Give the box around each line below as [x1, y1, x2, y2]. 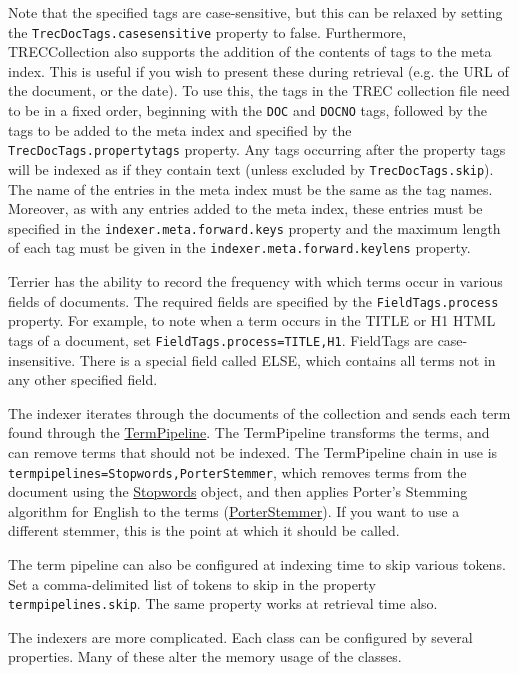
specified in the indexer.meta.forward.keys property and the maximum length [8, 217, 501, 238]
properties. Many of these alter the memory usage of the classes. [8, 646, 402, 667]
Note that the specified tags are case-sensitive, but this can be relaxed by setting [8, 2, 503, 22]
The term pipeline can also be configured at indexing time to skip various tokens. [8, 554, 506, 574]
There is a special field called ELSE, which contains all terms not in [79, 349, 496, 370]
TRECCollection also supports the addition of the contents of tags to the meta [8, 41, 492, 62]
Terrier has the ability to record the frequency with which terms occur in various [8, 271, 503, 292]
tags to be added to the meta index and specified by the [8, 119, 352, 140]
